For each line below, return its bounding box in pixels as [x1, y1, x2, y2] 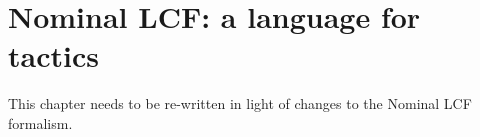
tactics [8, 35, 99, 76]
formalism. [8, 112, 73, 133]
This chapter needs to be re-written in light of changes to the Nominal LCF [8, 93, 472, 114]
